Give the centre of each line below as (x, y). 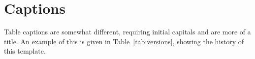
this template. (25, 51)
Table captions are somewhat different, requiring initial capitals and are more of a (127, 32)
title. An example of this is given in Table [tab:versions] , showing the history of (124, 41)
